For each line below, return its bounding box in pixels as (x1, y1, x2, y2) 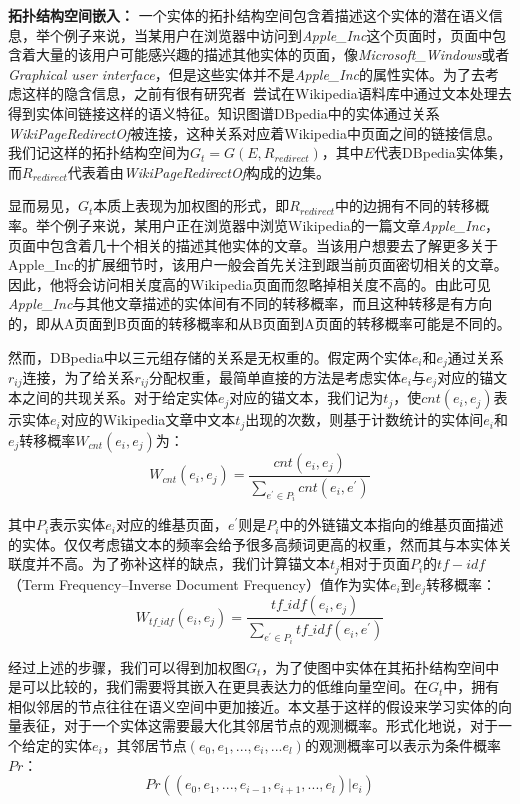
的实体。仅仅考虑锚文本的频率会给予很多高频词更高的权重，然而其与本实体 (8, 533, 498, 554)
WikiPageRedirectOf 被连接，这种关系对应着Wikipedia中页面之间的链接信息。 (8, 122, 501, 143)
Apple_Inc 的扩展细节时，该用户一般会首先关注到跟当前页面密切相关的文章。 (8, 254, 508, 275)
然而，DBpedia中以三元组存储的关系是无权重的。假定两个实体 (8, 346, 412, 367)
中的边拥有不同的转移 (335, 195, 476, 216)
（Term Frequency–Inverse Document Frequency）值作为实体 (8, 573, 390, 594)
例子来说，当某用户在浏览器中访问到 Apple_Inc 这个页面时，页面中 (63, 24, 493, 45)
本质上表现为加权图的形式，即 (93, 195, 290, 216)
